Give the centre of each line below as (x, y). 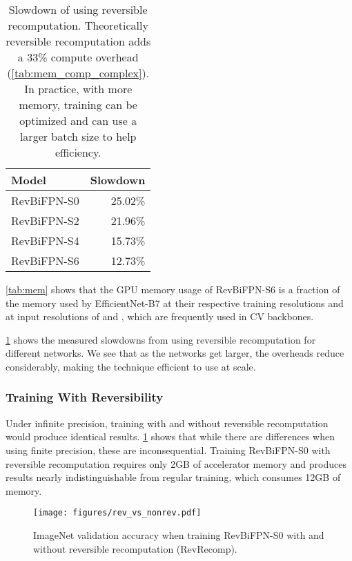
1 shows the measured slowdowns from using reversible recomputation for (161, 339)
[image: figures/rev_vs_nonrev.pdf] (117, 513)
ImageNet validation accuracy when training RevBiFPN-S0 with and (179, 535)
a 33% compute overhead (78, 57)
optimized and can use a (78, 120)
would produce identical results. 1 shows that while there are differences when (170, 436)
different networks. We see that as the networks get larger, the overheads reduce (175, 353)
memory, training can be (78, 105)
